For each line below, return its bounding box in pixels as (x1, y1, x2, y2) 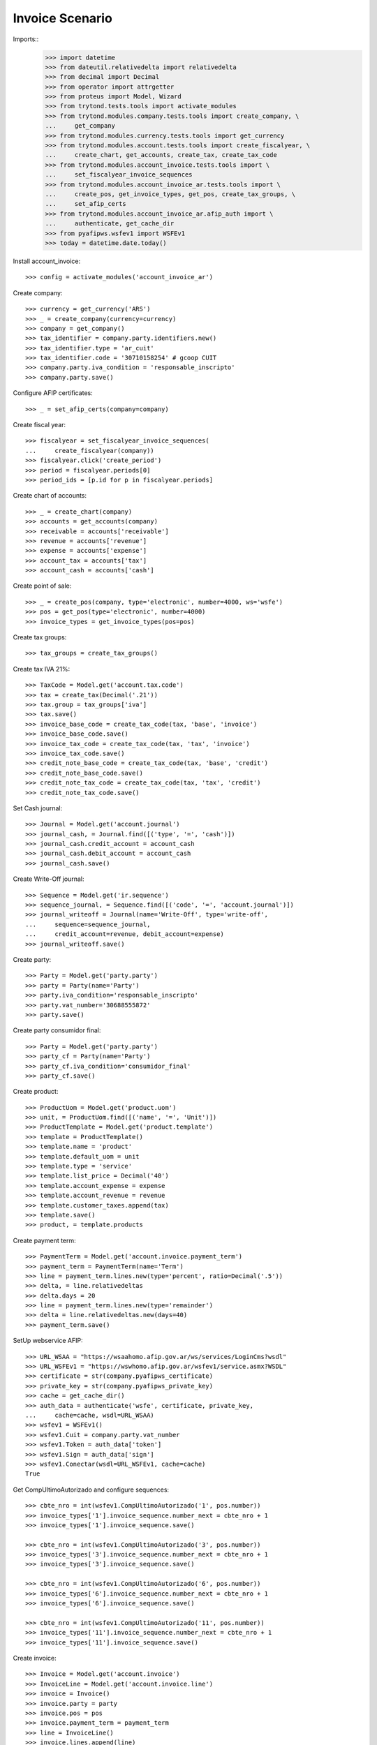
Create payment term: (13, 1236, 76, 1245)
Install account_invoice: (13, 257, 80, 265)
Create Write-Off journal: (13, 875, 84, 883)
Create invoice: (13, 1654, 57, 1662)
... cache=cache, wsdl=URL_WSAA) (25, 1411, 155, 1419)
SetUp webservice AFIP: (13, 1337, 83, 1345)
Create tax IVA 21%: (13, 664, 71, 673)
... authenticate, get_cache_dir (45, 220, 175, 228)
